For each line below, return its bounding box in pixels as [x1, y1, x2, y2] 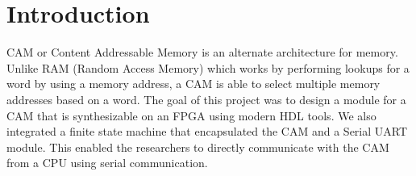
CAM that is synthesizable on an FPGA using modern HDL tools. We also [6, 107, 376, 124]
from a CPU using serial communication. [6, 154, 208, 171]
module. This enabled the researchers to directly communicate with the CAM [6, 138, 389, 155]
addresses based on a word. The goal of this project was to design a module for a [6, 90, 406, 107]
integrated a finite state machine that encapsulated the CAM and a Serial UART [6, 123, 408, 140]
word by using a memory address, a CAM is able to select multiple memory [6, 75, 381, 92]
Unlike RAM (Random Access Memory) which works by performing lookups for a [6, 59, 410, 76]
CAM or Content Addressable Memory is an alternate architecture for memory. [6, 44, 398, 61]
